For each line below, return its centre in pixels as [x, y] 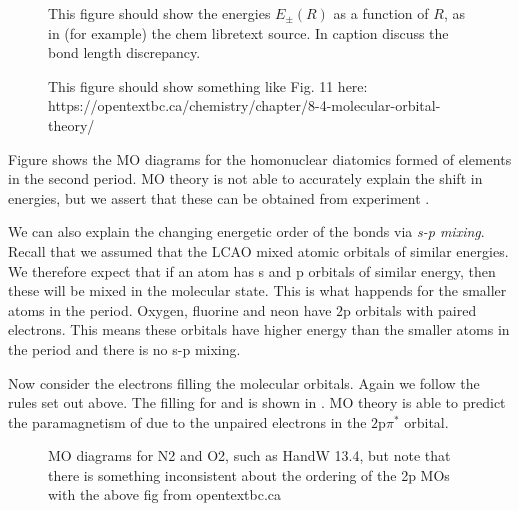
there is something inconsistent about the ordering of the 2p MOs [249, 474]
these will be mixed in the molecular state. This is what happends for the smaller [257, 290]
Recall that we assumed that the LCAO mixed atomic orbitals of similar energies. [258, 250]
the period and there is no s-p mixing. [124, 348]
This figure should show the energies [159, 13]
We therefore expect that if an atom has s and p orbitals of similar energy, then [252, 270]
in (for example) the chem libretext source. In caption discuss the [248, 32]
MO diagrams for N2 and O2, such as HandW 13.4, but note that [249, 455]
